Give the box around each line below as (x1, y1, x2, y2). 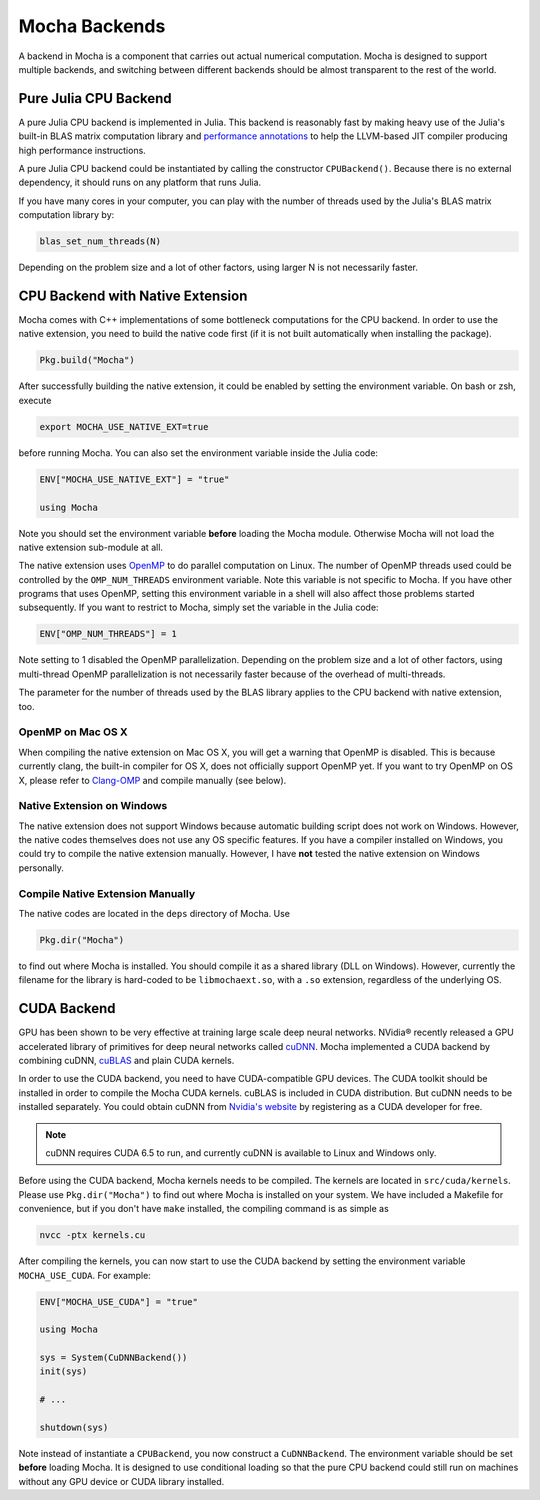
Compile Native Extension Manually (18, 886, 195, 900)
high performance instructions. (18, 144, 147, 156)
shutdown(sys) (39, 1422, 109, 1434)
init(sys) (39, 1366, 88, 1377)
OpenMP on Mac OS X (18, 725, 129, 739)
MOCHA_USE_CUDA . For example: (18, 1269, 152, 1281)
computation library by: (18, 209, 115, 221)
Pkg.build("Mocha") (39, 355, 135, 366)
